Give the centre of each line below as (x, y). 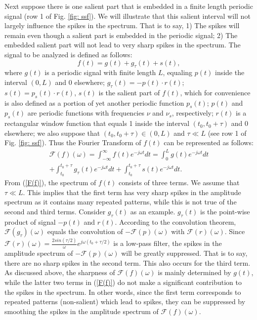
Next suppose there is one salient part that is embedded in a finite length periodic (129, 6)
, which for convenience (215, 92)
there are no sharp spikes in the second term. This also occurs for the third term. (128, 262)
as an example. (153, 211)
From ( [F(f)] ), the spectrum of (50, 182)
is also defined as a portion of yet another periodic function (94, 102)
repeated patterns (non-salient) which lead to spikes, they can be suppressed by (125, 301)
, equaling (178, 72)
